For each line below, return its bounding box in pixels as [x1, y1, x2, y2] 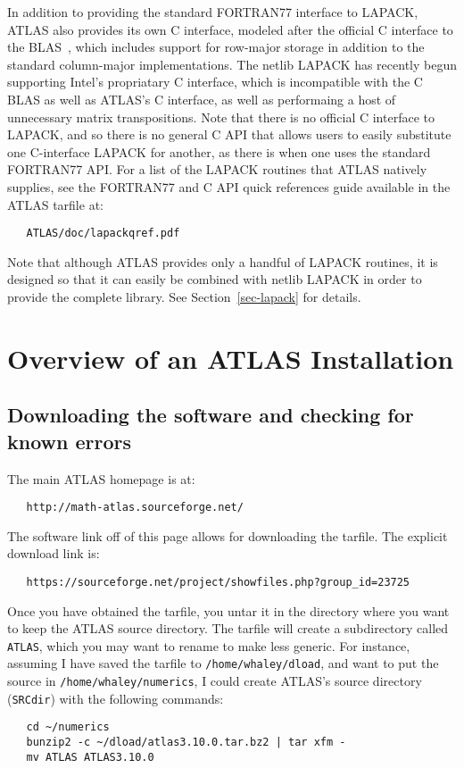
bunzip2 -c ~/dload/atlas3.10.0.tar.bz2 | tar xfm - [26, 736, 346, 749]
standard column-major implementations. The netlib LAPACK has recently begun [7, 54, 457, 73]
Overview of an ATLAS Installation [7, 339, 454, 376]
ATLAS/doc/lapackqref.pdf [26, 227, 180, 240]
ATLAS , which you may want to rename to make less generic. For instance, [7, 636, 410, 655]
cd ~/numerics [26, 721, 110, 734]
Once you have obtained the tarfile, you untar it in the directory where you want [7, 601, 450, 620]
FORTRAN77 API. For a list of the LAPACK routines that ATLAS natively [7, 160, 427, 179]
